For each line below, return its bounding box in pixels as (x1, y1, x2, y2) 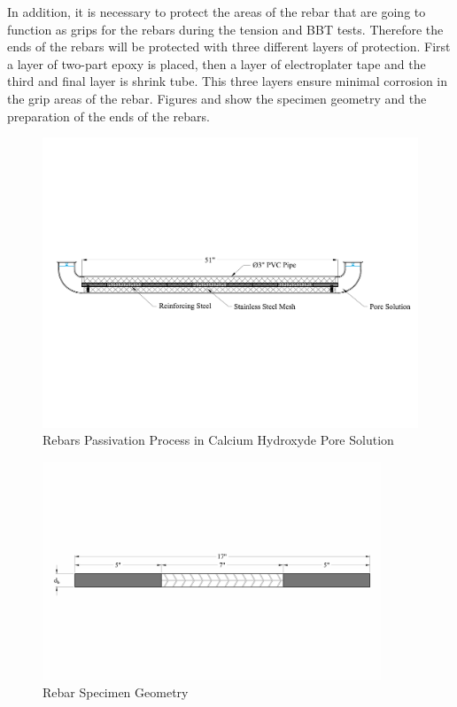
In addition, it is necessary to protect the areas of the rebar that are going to (7, 3, 426, 20)
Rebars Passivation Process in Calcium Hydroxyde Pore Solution (43, 431, 394, 449)
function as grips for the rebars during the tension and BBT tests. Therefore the (7, 19, 444, 38)
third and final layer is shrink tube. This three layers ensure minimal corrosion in (7, 72, 448, 90)
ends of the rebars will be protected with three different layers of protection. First (7, 37, 451, 56)
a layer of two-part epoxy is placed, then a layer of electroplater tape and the (7, 54, 426, 73)
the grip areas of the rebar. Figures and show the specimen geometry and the (7, 89, 427, 107)
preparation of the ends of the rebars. (7, 106, 210, 125)
